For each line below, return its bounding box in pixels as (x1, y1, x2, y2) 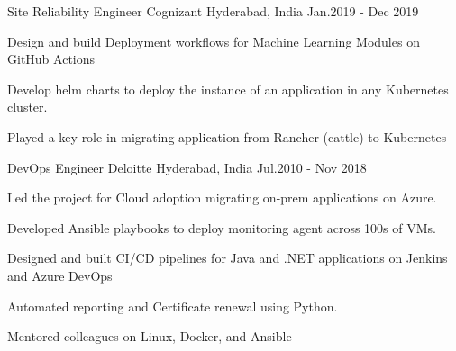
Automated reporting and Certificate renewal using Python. (7, 296, 338, 315)
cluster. (7, 97, 48, 116)
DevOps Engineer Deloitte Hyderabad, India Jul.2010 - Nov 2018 (7, 157, 367, 176)
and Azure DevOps (7, 265, 113, 284)
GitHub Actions (7, 49, 96, 68)
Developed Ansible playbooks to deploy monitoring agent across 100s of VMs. (7, 218, 436, 237)
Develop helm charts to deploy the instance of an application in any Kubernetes (7, 79, 449, 98)
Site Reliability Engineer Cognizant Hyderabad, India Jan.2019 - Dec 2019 (7, 2, 419, 20)
